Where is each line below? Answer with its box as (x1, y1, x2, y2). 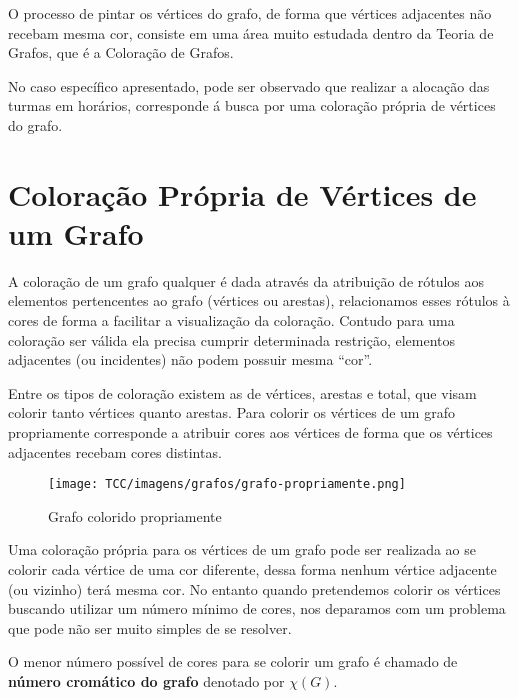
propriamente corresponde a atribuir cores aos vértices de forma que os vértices (8, 422, 493, 443)
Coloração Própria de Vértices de (8, 173, 477, 214)
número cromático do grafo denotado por (8, 671, 285, 692)
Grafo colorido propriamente (48, 505, 222, 526)
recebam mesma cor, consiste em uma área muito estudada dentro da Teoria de (8, 22, 494, 43)
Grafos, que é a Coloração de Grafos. (8, 42, 234, 63)
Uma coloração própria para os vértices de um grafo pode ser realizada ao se (8, 539, 477, 560)
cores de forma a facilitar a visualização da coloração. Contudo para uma (8, 310, 455, 331)
